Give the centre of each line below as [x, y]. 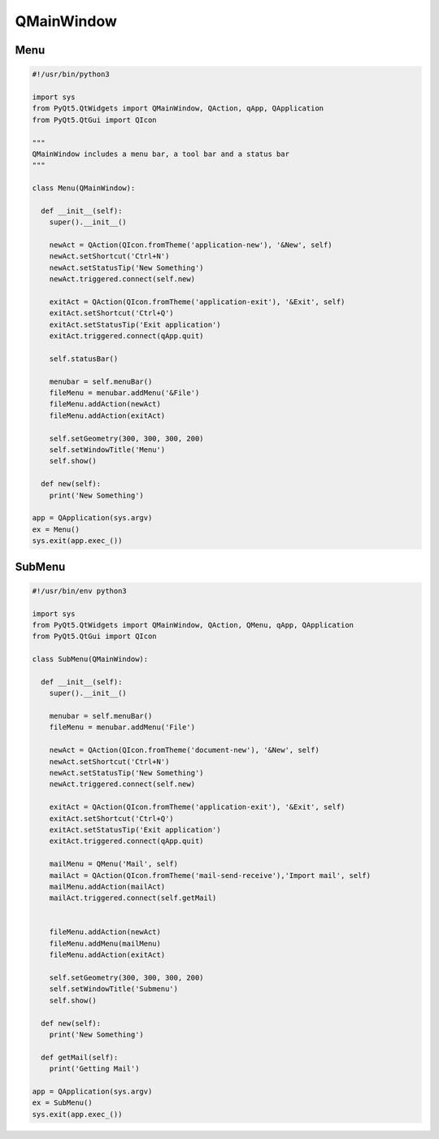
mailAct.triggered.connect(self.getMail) [133, 898]
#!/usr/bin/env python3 [80, 591]
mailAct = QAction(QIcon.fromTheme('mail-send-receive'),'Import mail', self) [210, 875]
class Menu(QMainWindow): [84, 188]
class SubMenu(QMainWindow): [90, 659]
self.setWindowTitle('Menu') [107, 450]
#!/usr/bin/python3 [71, 74]
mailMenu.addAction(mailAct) [107, 887]
